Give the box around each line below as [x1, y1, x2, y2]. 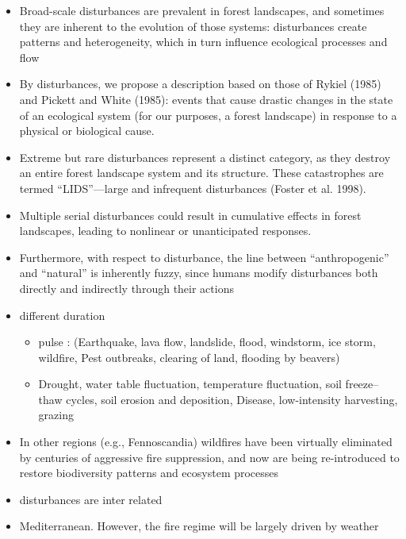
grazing [38, 406, 74, 423]
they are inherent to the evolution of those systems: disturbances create [19, 17, 367, 34]
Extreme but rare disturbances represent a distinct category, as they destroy [19, 148, 391, 165]
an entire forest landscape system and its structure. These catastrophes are [19, 164, 384, 181]
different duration [19, 306, 105, 323]
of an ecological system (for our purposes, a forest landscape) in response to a [19, 106, 397, 123]
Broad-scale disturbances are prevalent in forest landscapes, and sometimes [19, 2, 385, 18]
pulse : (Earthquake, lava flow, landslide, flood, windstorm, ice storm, [38, 333, 376, 350]
